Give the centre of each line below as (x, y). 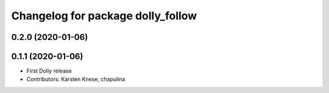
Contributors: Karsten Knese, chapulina (76, 79)
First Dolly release (49, 71)
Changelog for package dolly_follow (104, 16)
